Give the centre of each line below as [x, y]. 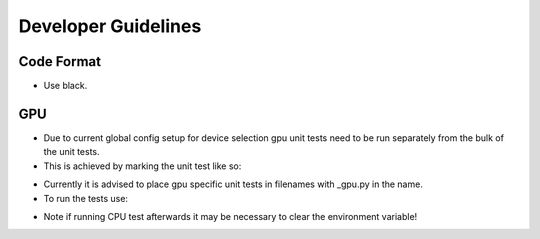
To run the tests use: [86, 198]
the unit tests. [71, 152]
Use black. [65, 86]
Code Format [60, 61]
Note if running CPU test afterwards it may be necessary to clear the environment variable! [230, 216]
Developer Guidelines [110, 26]
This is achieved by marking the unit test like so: [142, 166]
